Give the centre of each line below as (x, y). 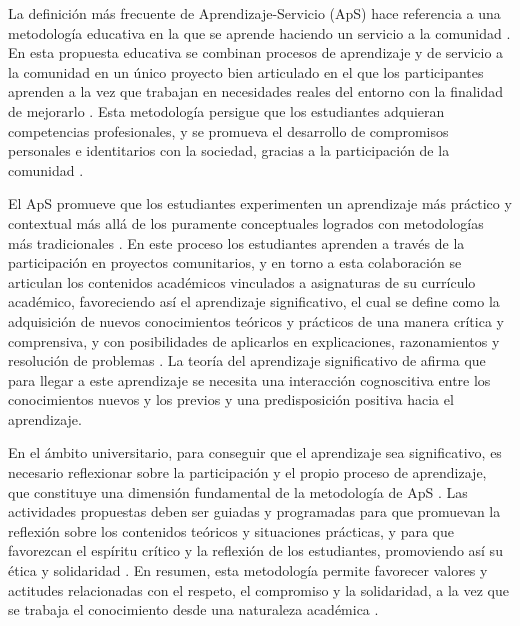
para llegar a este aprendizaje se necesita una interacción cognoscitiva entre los (249, 379)
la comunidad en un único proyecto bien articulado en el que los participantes (246, 71)
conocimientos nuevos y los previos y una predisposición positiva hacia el (231, 399)
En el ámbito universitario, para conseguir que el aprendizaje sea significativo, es (255, 452)
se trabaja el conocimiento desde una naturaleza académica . (193, 609)
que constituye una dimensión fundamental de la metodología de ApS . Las (238, 491)
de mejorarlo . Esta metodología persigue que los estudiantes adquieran (226, 110)
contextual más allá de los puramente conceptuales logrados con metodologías (246, 222)
